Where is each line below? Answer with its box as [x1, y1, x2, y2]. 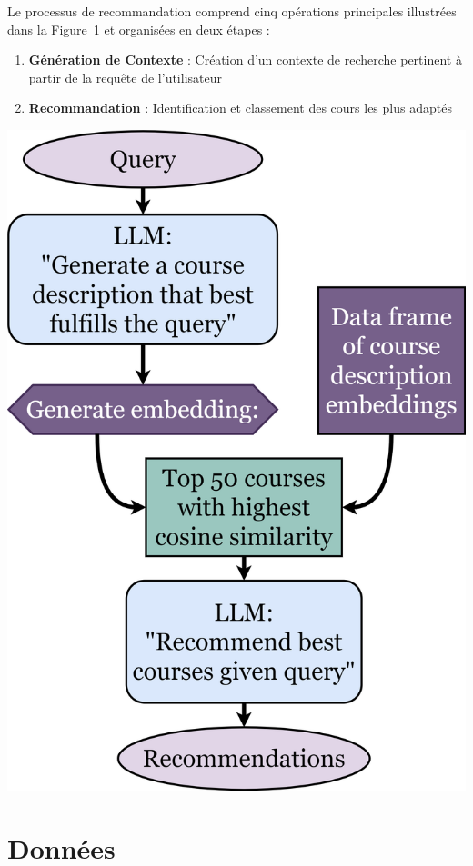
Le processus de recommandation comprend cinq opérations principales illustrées [7, 2, 457, 20]
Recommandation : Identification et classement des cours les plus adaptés [28, 98, 452, 117]
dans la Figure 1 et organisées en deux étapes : [7, 19, 270, 38]
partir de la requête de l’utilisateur [28, 67, 222, 86]
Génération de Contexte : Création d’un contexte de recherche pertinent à [28, 50, 462, 69]
